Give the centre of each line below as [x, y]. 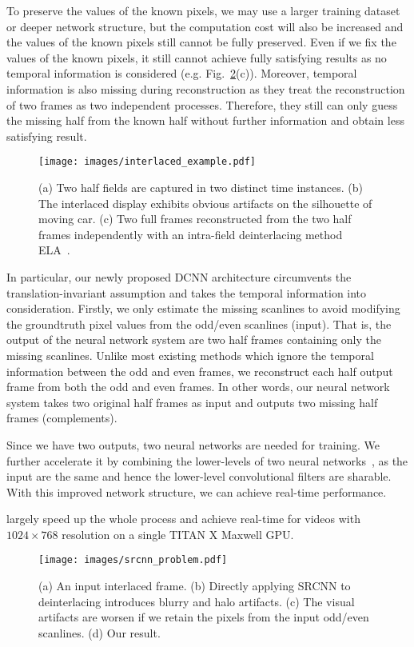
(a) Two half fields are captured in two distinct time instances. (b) [201, 187]
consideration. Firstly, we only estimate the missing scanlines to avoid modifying [203, 308]
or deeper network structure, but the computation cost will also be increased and [205, 26]
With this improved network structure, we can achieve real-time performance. [197, 491]
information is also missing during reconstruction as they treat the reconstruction [206, 88]
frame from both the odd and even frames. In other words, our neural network [198, 387]
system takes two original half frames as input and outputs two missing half [192, 402]
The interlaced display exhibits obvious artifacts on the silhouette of [205, 203]
